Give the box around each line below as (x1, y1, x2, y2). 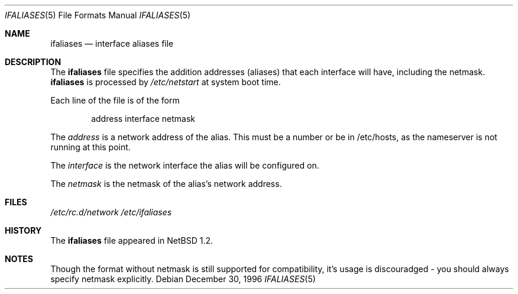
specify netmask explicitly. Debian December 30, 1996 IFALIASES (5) (50, 274, 316, 284)
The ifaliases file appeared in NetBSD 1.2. (50, 235, 213, 245)
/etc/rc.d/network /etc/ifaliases (50, 207, 172, 217)
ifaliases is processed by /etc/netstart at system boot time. (50, 77, 281, 87)
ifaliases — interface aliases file (50, 38, 174, 49)
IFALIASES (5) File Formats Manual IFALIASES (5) (5, 10, 191, 20)
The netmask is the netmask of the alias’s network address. (50, 179, 282, 189)
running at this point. (50, 142, 131, 152)
